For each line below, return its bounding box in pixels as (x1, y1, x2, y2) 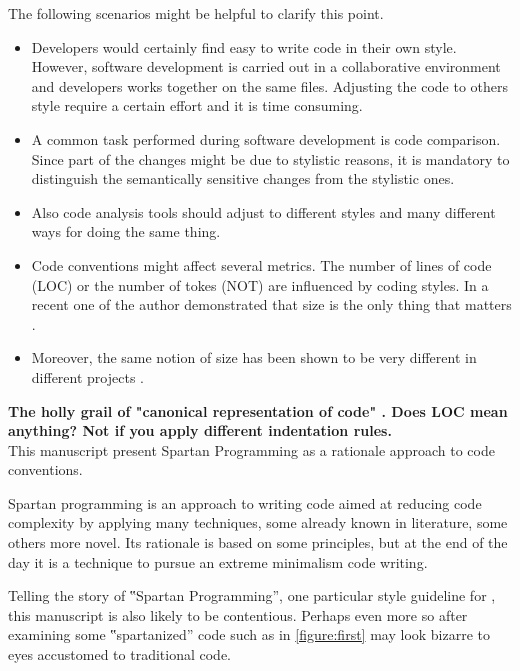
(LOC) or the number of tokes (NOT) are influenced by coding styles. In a (31, 274, 489, 295)
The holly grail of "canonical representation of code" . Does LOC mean (8, 400, 508, 421)
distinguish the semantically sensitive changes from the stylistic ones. (31, 168, 455, 189)
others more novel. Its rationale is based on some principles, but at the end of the (8, 532, 508, 553)
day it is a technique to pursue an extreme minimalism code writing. (8, 551, 428, 572)
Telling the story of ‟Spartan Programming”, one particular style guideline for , (8, 585, 496, 606)
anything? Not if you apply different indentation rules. (8, 420, 392, 441)
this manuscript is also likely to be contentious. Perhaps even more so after (8, 604, 468, 625)
